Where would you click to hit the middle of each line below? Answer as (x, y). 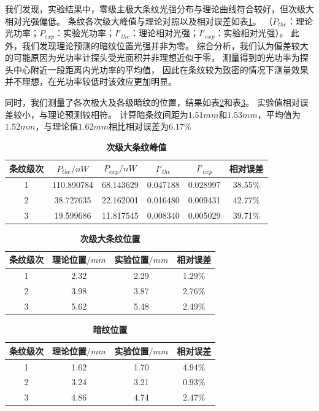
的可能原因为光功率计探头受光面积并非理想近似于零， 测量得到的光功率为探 (157, 57)
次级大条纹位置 (110, 238)
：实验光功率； (84, 33)
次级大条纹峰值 (136, 147)
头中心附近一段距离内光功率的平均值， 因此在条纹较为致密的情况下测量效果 (157, 69)
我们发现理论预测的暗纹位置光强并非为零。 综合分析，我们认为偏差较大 (165, 45)
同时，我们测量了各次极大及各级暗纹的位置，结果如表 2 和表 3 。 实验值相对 (152, 102)
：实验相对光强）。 (252, 33)
